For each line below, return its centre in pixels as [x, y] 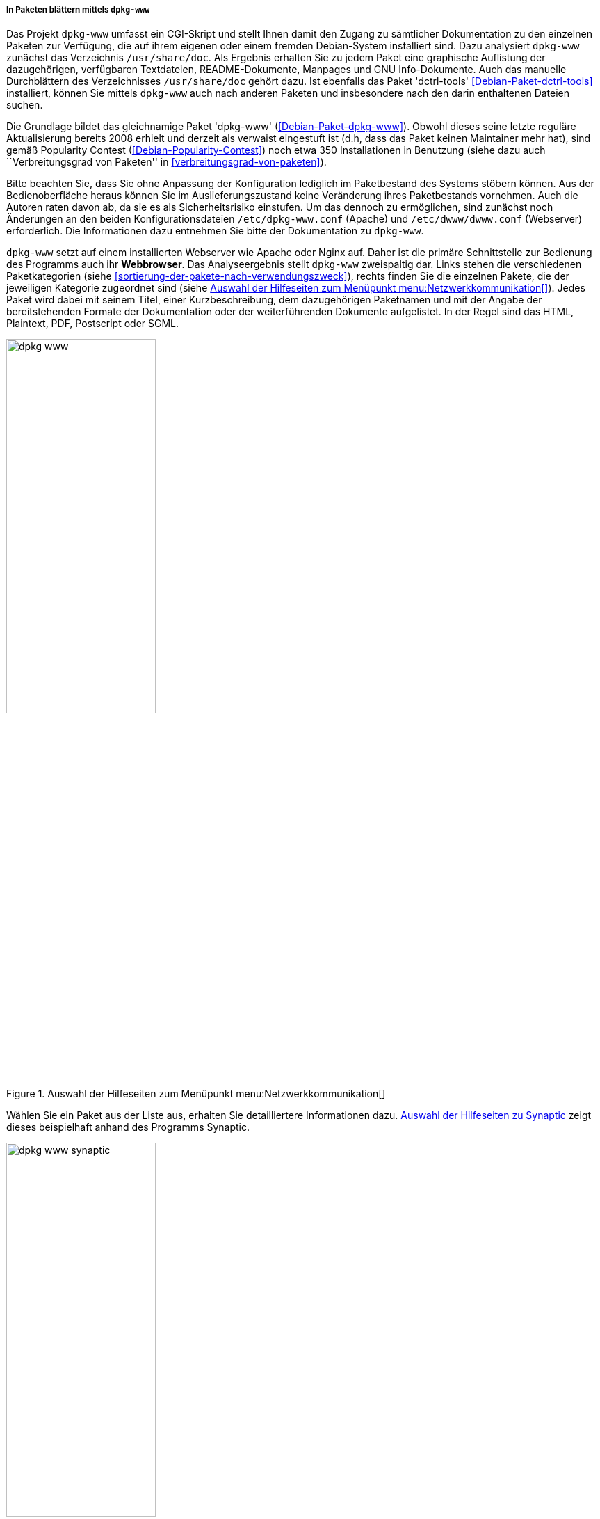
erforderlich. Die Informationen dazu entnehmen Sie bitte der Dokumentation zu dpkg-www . [215, 231]
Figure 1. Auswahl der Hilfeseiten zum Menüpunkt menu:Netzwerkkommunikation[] [196, 1094]
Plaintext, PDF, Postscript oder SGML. [93, 324]
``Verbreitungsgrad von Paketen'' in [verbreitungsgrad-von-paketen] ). [167, 162]
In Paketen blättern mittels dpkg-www [78, 10]
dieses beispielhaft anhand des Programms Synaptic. [128, 1127]
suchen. [25, 105]
